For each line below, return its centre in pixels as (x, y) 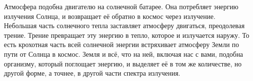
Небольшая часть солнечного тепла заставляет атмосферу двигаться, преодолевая (124, 25)
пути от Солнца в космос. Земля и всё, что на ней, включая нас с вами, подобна (124, 54)
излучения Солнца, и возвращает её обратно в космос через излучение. (110, 16)
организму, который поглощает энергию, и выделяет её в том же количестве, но (123, 63)
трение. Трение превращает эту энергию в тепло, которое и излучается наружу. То (127, 35)
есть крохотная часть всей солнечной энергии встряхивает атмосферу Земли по (122, 44)
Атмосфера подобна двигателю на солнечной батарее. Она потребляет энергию (121, 6)
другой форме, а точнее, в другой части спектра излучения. (92, 73)
